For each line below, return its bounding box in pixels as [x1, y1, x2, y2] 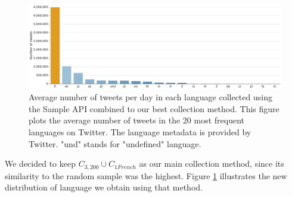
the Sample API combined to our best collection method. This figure [29, 102, 279, 115]
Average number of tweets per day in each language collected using [29, 91, 272, 103]
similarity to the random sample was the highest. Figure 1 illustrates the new [5, 169, 287, 182]
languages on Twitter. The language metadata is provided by [29, 125, 251, 138]
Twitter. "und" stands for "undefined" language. [29, 137, 201, 150]
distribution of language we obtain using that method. [5, 181, 203, 193]
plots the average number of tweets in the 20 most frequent [29, 114, 244, 126]
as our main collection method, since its [139, 157, 284, 170]
